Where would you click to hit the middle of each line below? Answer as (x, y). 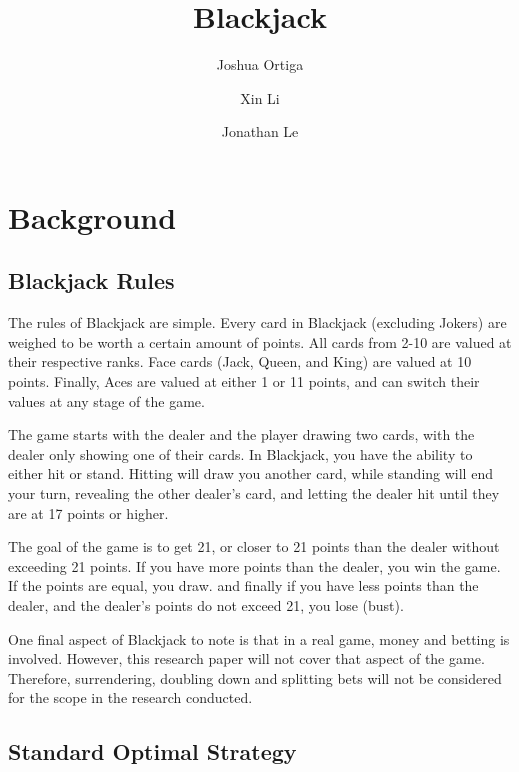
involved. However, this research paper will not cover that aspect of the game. (246, 658)
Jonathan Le (260, 131)
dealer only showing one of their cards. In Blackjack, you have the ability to (240, 453)
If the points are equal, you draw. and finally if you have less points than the (243, 585)
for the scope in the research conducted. (130, 697)
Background (92, 216)
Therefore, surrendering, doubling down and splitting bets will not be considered (255, 677)
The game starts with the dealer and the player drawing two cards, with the (241, 434)
